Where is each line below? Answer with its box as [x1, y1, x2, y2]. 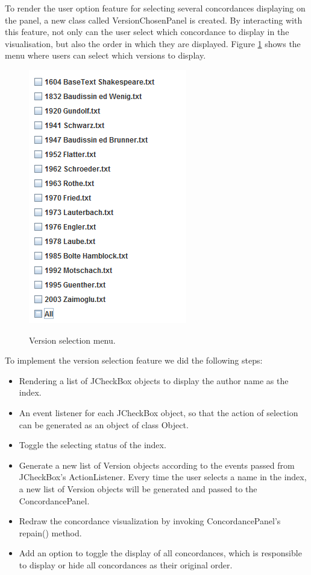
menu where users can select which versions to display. [5, 49, 206, 62]
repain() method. [19, 526, 82, 539]
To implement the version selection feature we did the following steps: [5, 354, 263, 367]
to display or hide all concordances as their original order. [19, 558, 233, 571]
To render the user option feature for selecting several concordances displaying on [5, 2, 306, 14]
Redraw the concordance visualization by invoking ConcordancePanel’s [19, 515, 281, 527]
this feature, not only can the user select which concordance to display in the [5, 25, 289, 38]
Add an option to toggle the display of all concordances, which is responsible [19, 547, 302, 559]
